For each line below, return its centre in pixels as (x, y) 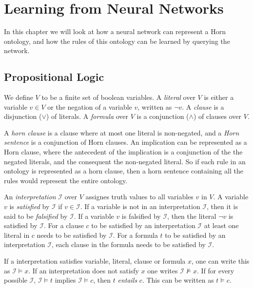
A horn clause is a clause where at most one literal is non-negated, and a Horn (122, 132)
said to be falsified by (36, 216)
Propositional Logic (54, 77)
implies (65, 280)
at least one (221, 225)
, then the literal (192, 216)
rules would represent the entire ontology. (66, 180)
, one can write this (221, 261)
